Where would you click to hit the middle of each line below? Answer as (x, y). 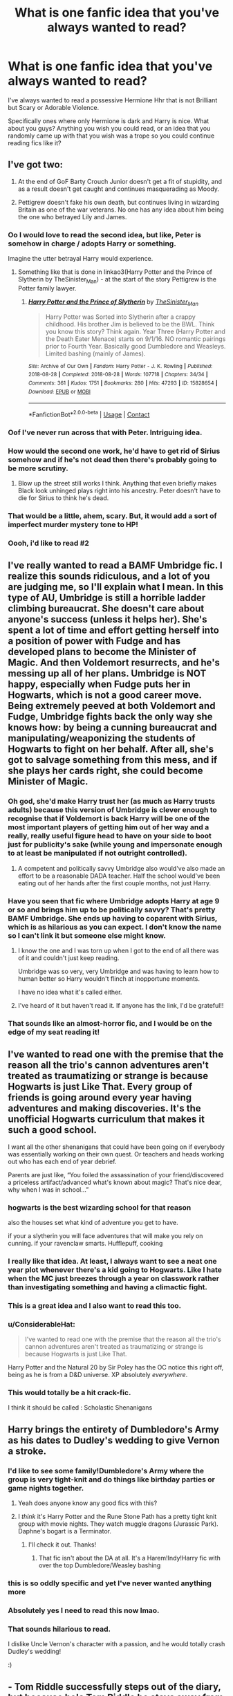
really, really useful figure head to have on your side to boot (110, 836)
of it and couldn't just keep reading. (68, 958)
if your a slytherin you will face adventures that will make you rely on (105, 1236)
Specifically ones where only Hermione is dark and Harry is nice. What (109, 121)
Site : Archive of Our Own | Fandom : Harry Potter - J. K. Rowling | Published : (120, 366)
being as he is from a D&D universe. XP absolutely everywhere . (98, 1375)
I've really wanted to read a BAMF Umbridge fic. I (115, 565)
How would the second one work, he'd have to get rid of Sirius (114, 451)
